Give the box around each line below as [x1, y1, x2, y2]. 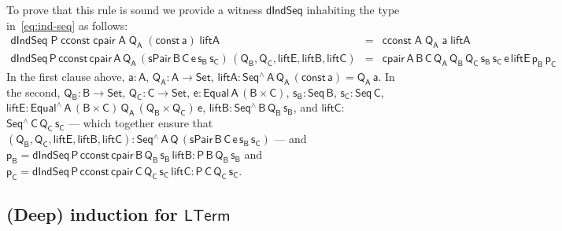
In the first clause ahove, [6, 68, 125, 84]
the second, [6, 83, 61, 100]
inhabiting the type [306, 2, 400, 17]
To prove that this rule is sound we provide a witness [6, 2, 263, 17]
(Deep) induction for [6, 202, 178, 226]
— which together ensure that [68, 115, 213, 131]
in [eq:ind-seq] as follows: [6, 16, 128, 33]
